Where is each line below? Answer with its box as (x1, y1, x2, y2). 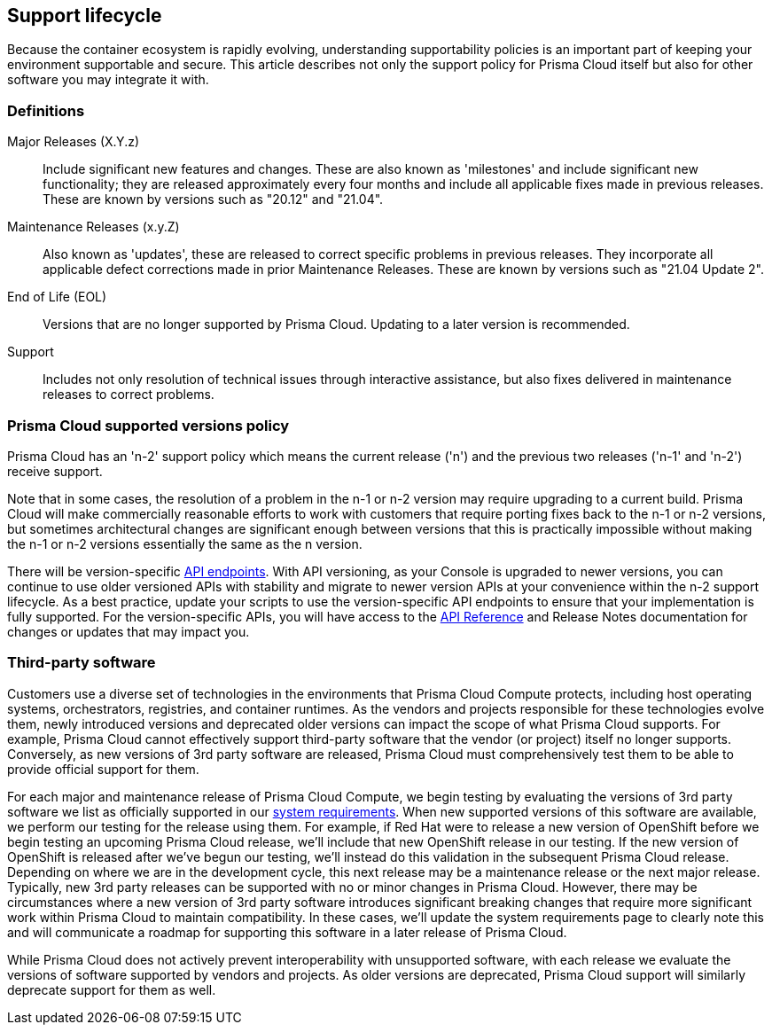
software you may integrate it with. (7, 72, 209, 88)
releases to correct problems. (43, 387, 214, 403)
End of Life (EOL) (7, 289, 107, 305)
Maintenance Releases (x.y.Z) (7, 219, 180, 235)
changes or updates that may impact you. (7, 623, 250, 639)
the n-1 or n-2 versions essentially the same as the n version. (7, 536, 363, 551)
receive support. (7, 463, 103, 479)
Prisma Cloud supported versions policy (7, 416, 290, 434)
